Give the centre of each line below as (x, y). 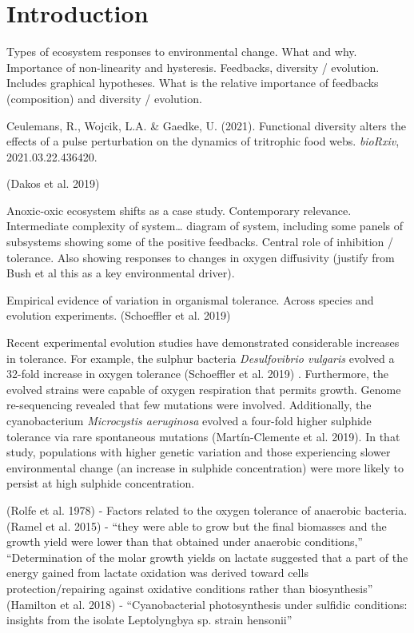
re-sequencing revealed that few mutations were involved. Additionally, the (189, 405)
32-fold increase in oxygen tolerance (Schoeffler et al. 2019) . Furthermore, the (198, 374)
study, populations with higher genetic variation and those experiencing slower (199, 452)
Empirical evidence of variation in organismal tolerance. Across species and (190, 299)
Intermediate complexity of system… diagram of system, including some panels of (205, 226)
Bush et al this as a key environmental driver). (121, 273)
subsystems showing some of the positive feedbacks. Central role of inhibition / (200, 242)
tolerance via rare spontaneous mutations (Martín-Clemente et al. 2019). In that (203, 436)
